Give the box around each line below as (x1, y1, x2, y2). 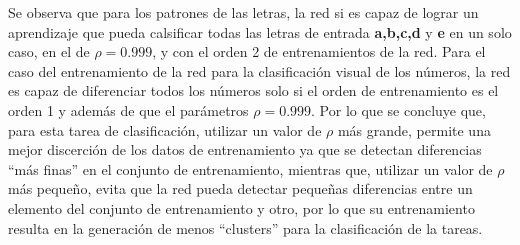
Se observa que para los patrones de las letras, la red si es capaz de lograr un (8, 2, 479, 22)
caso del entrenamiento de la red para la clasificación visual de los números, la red (8, 60, 511, 81)
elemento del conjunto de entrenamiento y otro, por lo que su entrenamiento (8, 197, 475, 218)
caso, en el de (8, 41, 90, 62)
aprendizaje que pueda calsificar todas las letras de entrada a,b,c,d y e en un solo (8, 21, 512, 42)
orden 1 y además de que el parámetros (8, 99, 249, 120)
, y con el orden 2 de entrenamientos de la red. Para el (152, 41, 486, 62)
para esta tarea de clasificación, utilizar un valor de (8, 119, 322, 140)
